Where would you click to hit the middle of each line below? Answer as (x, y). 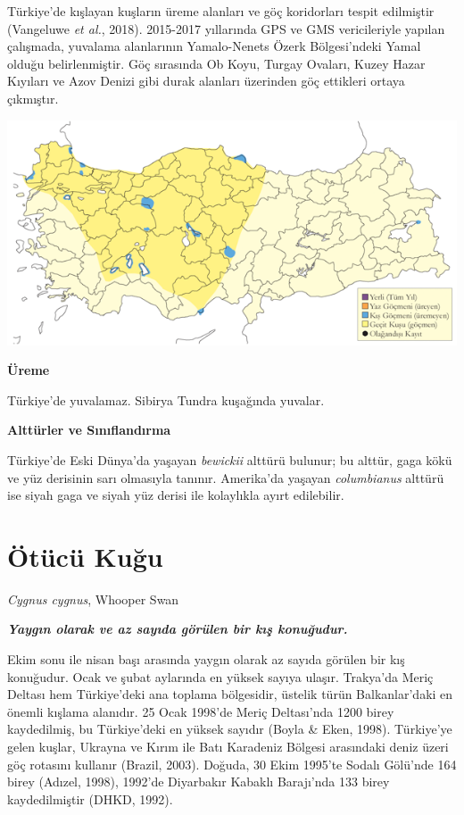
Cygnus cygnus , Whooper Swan (93, 599)
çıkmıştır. (33, 98)
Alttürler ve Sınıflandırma (89, 430)
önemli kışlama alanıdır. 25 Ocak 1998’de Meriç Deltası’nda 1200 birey (201, 711)
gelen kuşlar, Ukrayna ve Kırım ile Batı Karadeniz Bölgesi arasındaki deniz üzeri (228, 746)
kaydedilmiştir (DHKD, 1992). (90, 798)
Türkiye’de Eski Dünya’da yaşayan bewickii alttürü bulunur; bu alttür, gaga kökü (230, 459)
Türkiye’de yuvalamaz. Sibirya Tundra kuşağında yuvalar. (166, 399)
